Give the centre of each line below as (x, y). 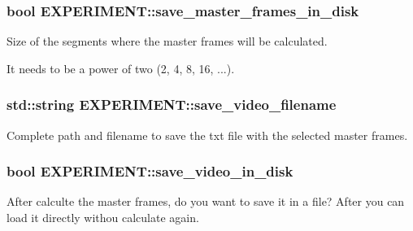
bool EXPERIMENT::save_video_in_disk (150, 171)
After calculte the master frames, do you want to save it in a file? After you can (206, 201)
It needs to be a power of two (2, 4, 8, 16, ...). (121, 68)
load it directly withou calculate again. (103, 218)
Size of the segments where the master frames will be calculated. (167, 41)
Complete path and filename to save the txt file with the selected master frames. (207, 135)
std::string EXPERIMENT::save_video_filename (172, 105)
